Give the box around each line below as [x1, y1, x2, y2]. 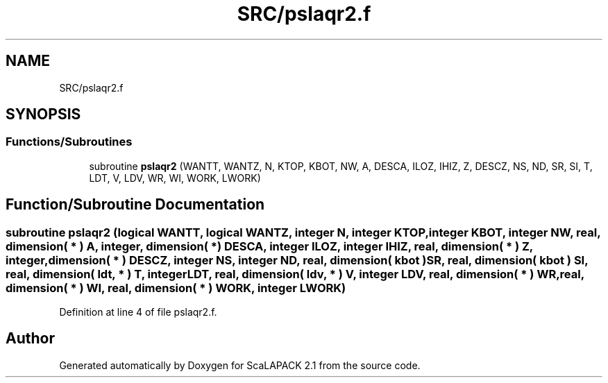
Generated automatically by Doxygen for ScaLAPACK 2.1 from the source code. [59, 359, 421, 371]
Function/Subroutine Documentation [6, 196, 265, 214]
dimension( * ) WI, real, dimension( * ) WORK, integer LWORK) [6, 280, 346, 295]
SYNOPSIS [6, 105, 81, 124]
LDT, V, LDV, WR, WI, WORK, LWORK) [89, 171, 261, 184]
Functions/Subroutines [6, 135, 133, 149]
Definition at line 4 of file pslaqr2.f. [59, 306, 217, 318]
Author [6, 330, 55, 348]
